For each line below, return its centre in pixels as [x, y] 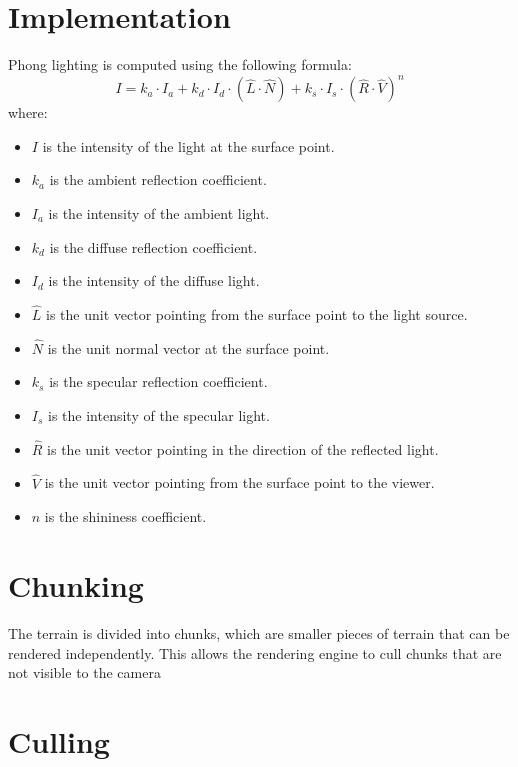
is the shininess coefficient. [125, 516]
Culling [59, 740]
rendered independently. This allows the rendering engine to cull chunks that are [255, 652]
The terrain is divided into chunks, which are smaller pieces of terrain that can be [259, 632]
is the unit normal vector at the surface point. [188, 347]
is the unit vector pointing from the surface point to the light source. [257, 314]
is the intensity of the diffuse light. [154, 280]
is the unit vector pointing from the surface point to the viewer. [239, 482]
